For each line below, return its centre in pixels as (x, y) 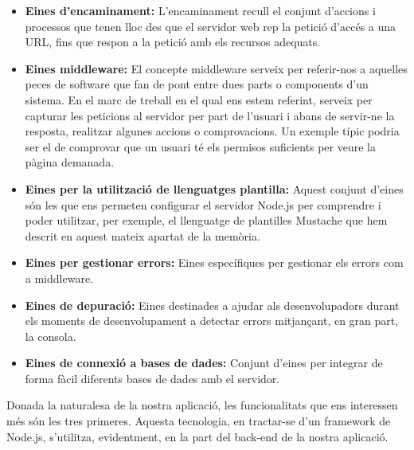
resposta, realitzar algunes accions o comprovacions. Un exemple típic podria (212, 131)
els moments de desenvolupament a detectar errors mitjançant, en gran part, (212, 321)
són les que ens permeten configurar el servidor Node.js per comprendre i (203, 204)
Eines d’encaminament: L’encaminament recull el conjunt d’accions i (200, 10)
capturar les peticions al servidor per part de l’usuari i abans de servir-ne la (210, 115)
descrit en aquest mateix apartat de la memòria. (143, 235)
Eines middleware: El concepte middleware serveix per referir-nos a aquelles (216, 68)
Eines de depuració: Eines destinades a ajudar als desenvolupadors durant (212, 305)
